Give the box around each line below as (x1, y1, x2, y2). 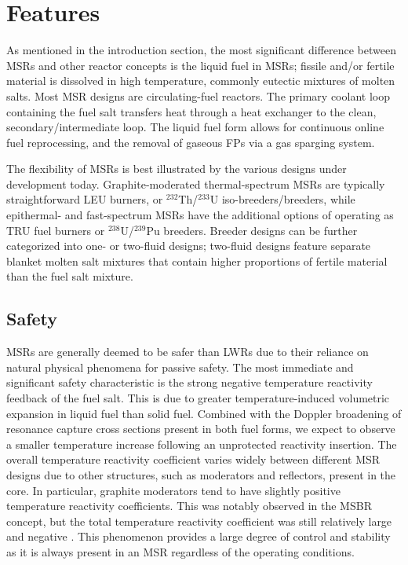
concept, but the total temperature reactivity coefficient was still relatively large (6, 512, 392, 529)
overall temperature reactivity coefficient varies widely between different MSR (6, 451, 381, 468)
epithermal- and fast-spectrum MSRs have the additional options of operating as (6, 207, 394, 223)
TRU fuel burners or (6, 222, 105, 238)
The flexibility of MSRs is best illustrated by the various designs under (6, 160, 347, 177)
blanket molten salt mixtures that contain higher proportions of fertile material (6, 252, 388, 269)
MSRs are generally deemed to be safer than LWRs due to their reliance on (6, 343, 369, 360)
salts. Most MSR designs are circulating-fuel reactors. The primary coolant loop (6, 87, 390, 104)
